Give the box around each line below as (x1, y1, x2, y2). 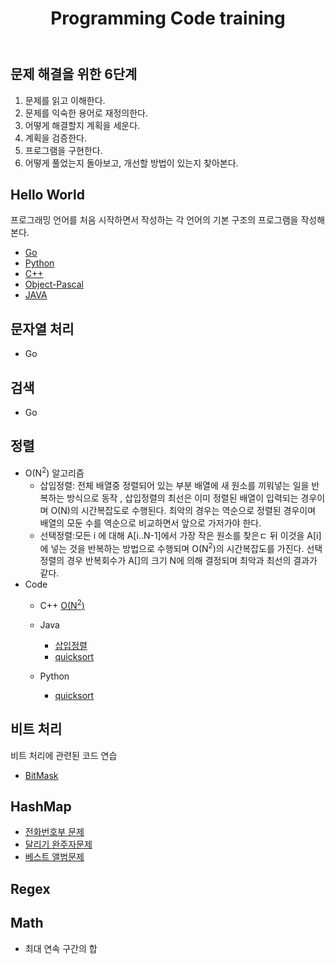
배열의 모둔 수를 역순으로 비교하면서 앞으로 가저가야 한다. (39, 517, 262, 529)
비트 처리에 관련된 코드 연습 (10, 749, 118, 761)
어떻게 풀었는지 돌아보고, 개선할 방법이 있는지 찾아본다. (24, 157, 239, 169)
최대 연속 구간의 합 (24, 942, 98, 954)
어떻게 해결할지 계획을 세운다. (24, 119, 141, 131)
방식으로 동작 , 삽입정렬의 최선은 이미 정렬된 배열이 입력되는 (66, 492, 299, 504)
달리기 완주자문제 (24, 838, 93, 851)
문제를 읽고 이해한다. (24, 94, 106, 106)
